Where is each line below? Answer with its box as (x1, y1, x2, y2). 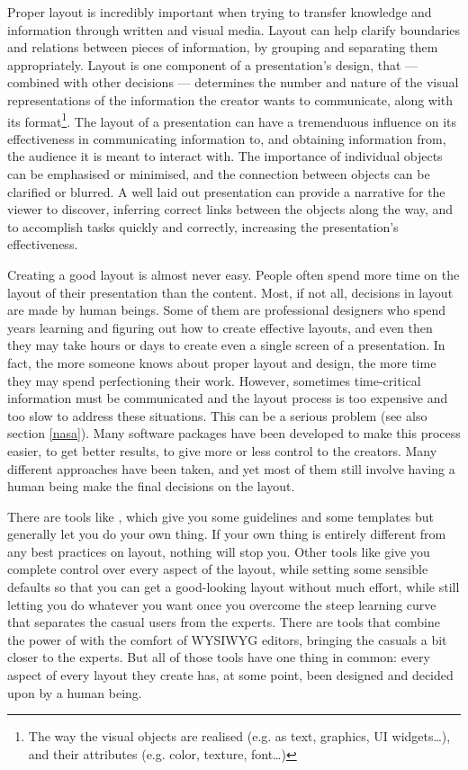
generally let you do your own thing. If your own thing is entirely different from (7, 524, 446, 543)
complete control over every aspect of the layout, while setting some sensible (7, 560, 428, 578)
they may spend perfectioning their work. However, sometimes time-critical (7, 371, 421, 389)
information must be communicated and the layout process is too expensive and (7, 389, 448, 407)
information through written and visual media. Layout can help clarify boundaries (7, 20, 461, 39)
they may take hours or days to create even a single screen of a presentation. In (7, 336, 445, 354)
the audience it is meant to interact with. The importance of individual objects (7, 147, 443, 166)
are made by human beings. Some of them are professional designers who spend (7, 300, 446, 319)
